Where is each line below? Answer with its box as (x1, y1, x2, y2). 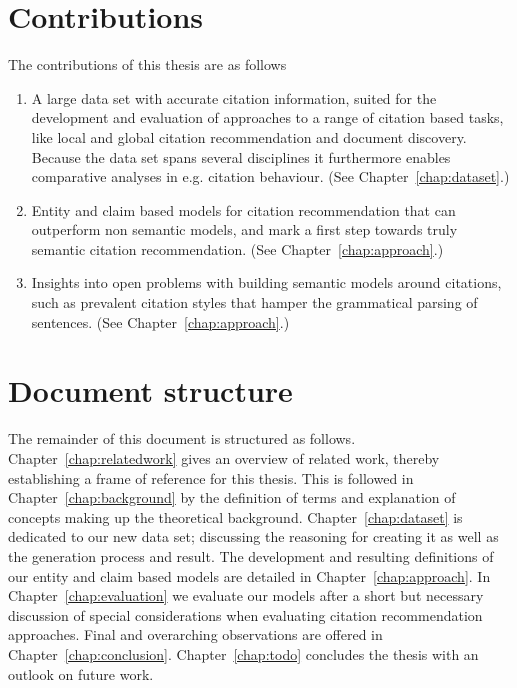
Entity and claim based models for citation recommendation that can (31, 199, 456, 220)
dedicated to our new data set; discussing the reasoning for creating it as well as (8, 526, 499, 547)
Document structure (8, 370, 293, 411)
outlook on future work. (8, 663, 154, 684)
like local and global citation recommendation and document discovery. (31, 126, 467, 147)
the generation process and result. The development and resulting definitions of (8, 545, 494, 566)
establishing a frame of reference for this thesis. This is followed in (8, 467, 414, 488)
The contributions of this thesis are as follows (8, 54, 287, 75)
